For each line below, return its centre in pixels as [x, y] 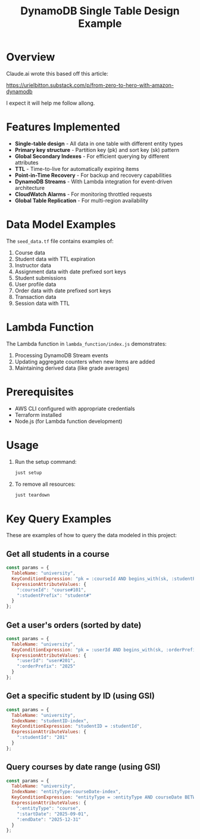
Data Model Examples [61, 225]
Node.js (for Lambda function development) [68, 421]
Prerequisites [40, 392]
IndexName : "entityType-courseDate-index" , [66, 792]
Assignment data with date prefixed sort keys [70, 272]
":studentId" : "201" [42, 737]
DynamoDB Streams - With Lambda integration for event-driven [93, 181]
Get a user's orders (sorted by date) [74, 625]
